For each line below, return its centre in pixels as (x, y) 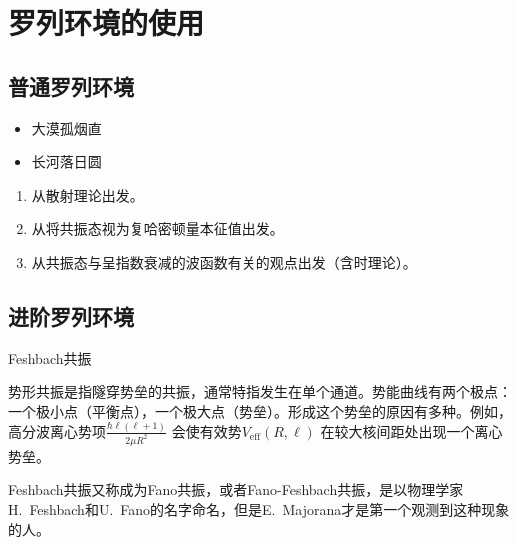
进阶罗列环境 (71, 315)
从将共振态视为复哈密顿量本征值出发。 (157, 228)
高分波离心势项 (57, 430)
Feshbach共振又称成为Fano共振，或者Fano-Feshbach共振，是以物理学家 (236, 489)
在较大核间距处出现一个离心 (411, 430)
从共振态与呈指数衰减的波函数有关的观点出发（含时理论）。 (224, 261)
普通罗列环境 (71, 85)
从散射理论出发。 (87, 194)
